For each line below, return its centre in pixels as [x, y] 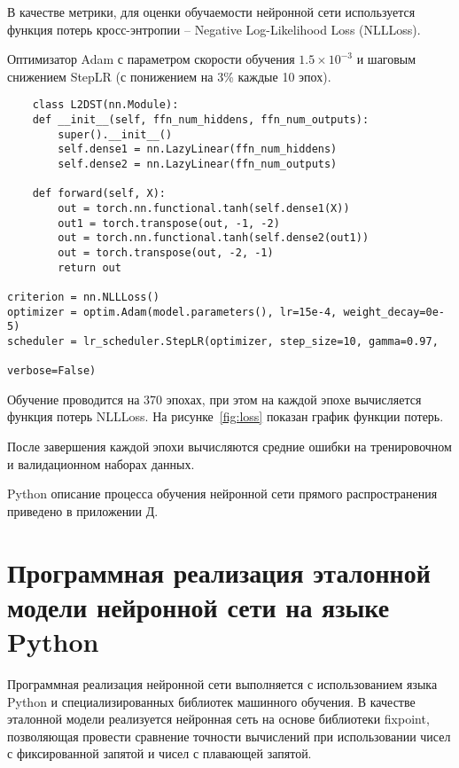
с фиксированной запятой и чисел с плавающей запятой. [159, 753]
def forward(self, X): [99, 194]
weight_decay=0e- [394, 312]
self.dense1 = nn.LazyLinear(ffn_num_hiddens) [198, 149]
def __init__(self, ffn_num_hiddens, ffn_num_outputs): [201, 120]
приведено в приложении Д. [83, 510]
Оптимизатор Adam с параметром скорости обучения [151, 59]
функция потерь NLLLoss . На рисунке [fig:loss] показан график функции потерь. [226, 416]
